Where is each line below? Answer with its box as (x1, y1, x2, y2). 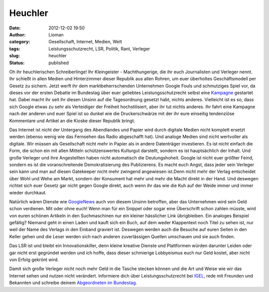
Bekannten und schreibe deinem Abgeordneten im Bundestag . (9, 280, 137, 286)
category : (9, 39, 30, 45)
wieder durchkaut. (9, 189, 47, 195)
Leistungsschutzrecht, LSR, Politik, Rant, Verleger (48, 45, 150, 52)
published (48, 60, 69, 66)
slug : (9, 53, 20, 59)
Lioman (48, 31, 64, 37)
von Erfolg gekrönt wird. (9, 257, 59, 263)
